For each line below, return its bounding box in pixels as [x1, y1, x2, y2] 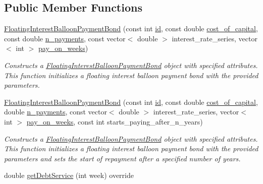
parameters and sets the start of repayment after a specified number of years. [4, 153, 241, 163]
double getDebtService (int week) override [4, 170, 134, 180]
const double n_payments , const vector [4, 33, 126, 43]
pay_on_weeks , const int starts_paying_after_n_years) [26, 116, 203, 127]
